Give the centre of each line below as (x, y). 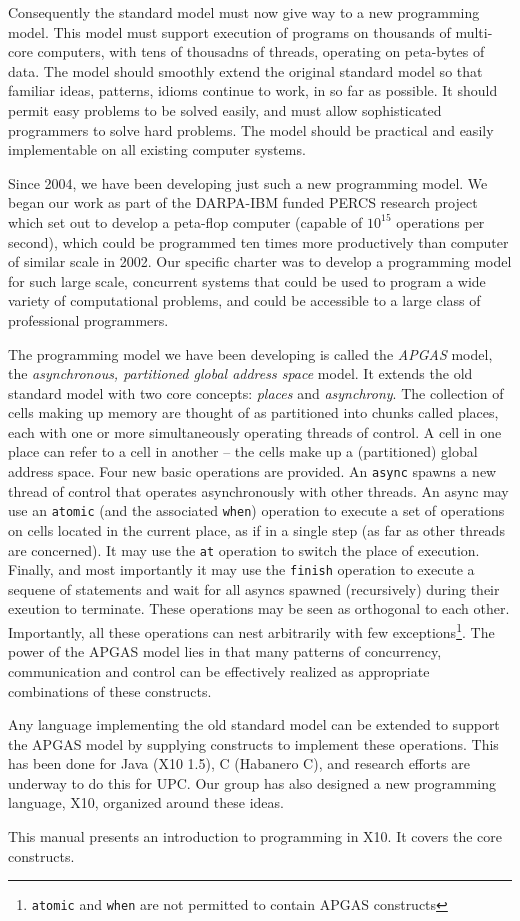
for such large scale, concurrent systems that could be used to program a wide (247, 280)
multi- (474, 31)
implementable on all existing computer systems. (157, 149)
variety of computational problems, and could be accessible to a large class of (244, 300)
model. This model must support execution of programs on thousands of (229, 31)
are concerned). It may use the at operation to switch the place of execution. (244, 549)
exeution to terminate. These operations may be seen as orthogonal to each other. (259, 608)
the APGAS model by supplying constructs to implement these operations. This (253, 743)
